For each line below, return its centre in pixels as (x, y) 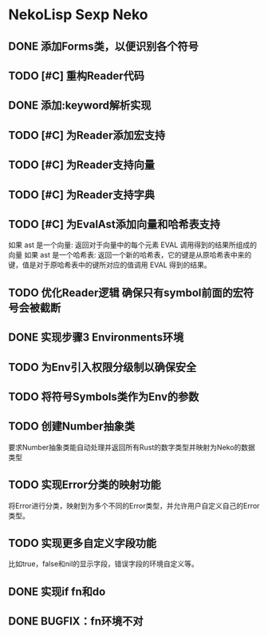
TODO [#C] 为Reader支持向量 (82, 165)
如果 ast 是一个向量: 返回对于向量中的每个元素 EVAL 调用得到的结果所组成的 (133, 245)
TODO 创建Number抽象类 (72, 427)
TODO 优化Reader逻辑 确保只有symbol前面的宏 (126, 292)
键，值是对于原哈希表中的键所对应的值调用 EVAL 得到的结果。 (110, 265)
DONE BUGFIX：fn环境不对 (76, 621)
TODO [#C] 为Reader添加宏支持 (87, 135)
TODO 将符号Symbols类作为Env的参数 (104, 396)
